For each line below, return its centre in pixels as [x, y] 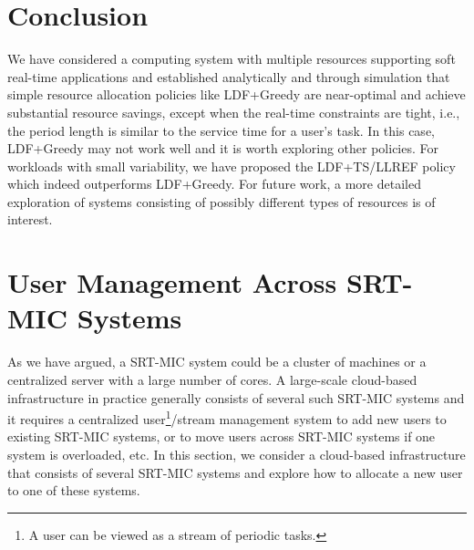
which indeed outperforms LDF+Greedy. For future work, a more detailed [214, 184]
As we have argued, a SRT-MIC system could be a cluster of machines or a [217, 362]
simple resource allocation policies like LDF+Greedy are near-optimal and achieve [237, 94]
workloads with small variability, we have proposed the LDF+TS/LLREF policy [232, 166]
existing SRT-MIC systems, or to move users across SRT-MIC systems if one [222, 436]
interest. [30, 219]
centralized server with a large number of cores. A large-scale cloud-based [212, 379]
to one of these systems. [74, 490]
